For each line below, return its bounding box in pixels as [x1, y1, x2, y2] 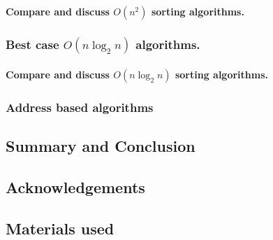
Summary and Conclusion [6, 135, 195, 157]
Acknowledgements [6, 176, 145, 198]
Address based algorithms [6, 98, 154, 115]
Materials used [6, 217, 115, 239]
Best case [6, 35, 59, 52]
